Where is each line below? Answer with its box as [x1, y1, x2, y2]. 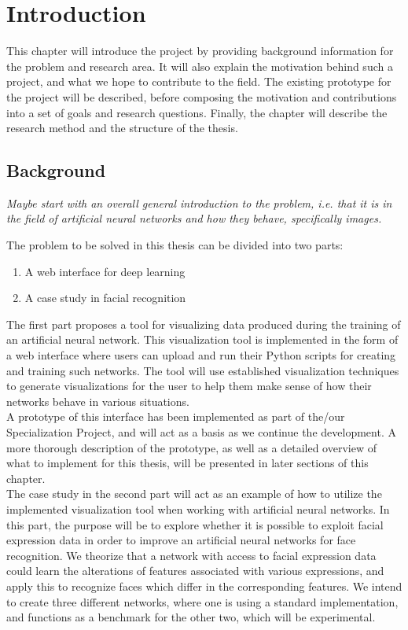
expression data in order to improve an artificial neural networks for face [6, 532, 356, 548]
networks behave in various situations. [6, 392, 189, 409]
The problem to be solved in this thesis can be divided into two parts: [6, 237, 344, 253]
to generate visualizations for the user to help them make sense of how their [6, 378, 372, 394]
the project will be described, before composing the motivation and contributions [6, 88, 397, 105]
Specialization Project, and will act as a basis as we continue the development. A [6, 424, 396, 440]
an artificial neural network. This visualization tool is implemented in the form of [6, 331, 399, 348]
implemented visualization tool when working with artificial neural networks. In [6, 500, 390, 517]
